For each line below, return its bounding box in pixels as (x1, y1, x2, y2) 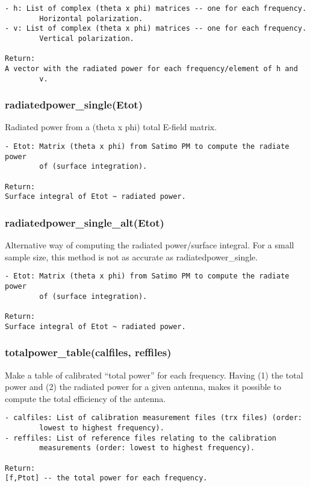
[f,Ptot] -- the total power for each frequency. (5, 474, 208, 483)
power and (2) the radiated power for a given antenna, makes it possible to (5, 380, 281, 393)
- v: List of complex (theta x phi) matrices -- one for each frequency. (5, 24, 307, 33)
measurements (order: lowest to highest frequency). (39, 444, 255, 453)
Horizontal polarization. (39, 14, 143, 23)
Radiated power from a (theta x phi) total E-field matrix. (5, 121, 217, 133)
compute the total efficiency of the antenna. (5, 392, 166, 404)
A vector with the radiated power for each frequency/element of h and (5, 64, 298, 73)
